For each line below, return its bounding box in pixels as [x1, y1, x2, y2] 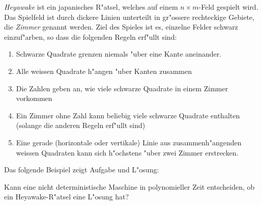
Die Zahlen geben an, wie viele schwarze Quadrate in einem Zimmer [16, 83, 228, 93]
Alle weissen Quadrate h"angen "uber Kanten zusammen [16, 65, 192, 76]
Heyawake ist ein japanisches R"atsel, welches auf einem [4, 2, 178, 12]
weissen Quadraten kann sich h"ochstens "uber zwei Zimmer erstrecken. [16, 147, 239, 158]
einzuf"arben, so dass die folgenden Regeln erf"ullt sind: [4, 31, 177, 42]
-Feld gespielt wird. [198, 2, 258, 12]
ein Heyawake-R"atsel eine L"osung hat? [4, 191, 129, 202]
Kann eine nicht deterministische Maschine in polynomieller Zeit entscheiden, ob [4, 181, 255, 192]
